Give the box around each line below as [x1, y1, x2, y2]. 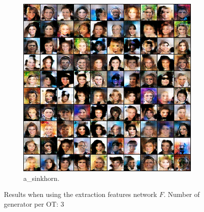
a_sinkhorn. [23, 173, 60, 183]
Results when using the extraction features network [4, 189, 157, 199]
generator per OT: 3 [4, 198, 64, 209]
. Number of [164, 189, 200, 199]
